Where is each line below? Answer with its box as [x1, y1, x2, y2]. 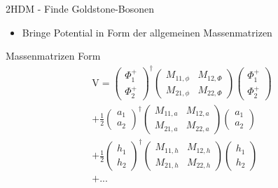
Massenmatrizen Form [6, 48, 101, 63]
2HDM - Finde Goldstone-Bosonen [6, 1, 155, 15]
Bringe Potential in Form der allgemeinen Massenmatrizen [22, 25, 272, 39]
